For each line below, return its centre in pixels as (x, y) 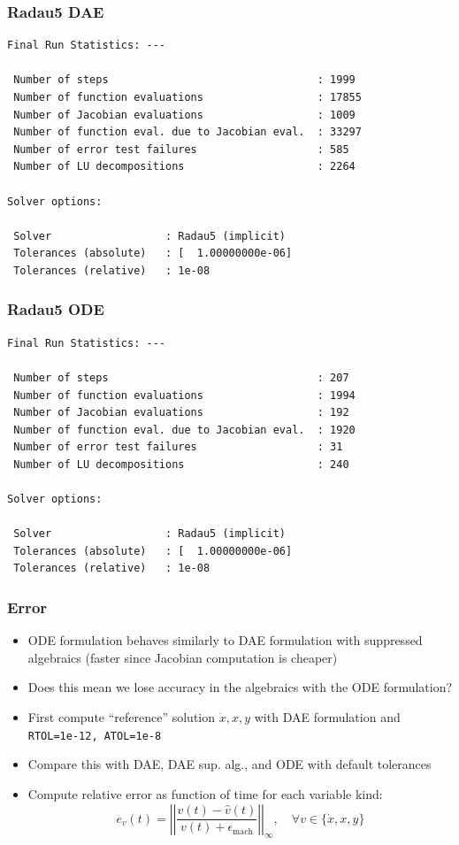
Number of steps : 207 (181, 377)
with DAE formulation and (327, 717)
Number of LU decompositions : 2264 (184, 167)
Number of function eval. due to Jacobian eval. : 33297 (187, 132)
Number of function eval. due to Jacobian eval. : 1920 (184, 430)
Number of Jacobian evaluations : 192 (181, 413)
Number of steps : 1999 (184, 80)
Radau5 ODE (56, 309)
